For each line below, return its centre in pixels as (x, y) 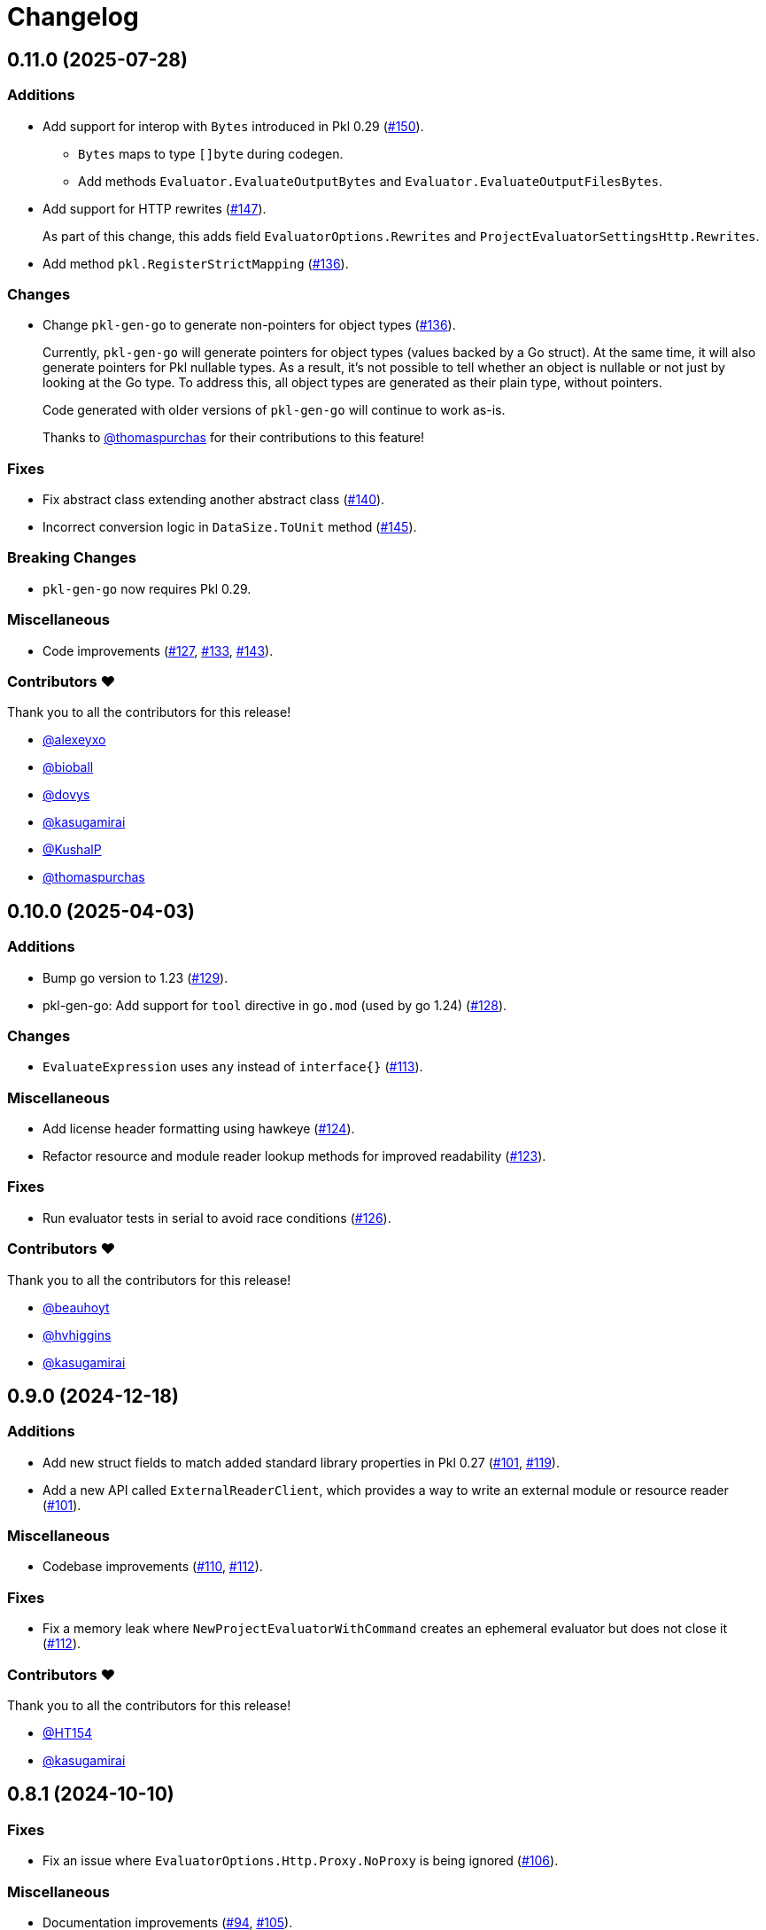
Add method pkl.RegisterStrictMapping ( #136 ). (196, 263)
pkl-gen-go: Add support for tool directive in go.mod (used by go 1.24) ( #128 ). (275, 1005)
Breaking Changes (72, 558)
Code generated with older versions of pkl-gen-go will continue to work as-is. (274, 410)
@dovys (66, 795)
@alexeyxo (74, 740)
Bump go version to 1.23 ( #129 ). (135, 977)
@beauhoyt (76, 1307)
